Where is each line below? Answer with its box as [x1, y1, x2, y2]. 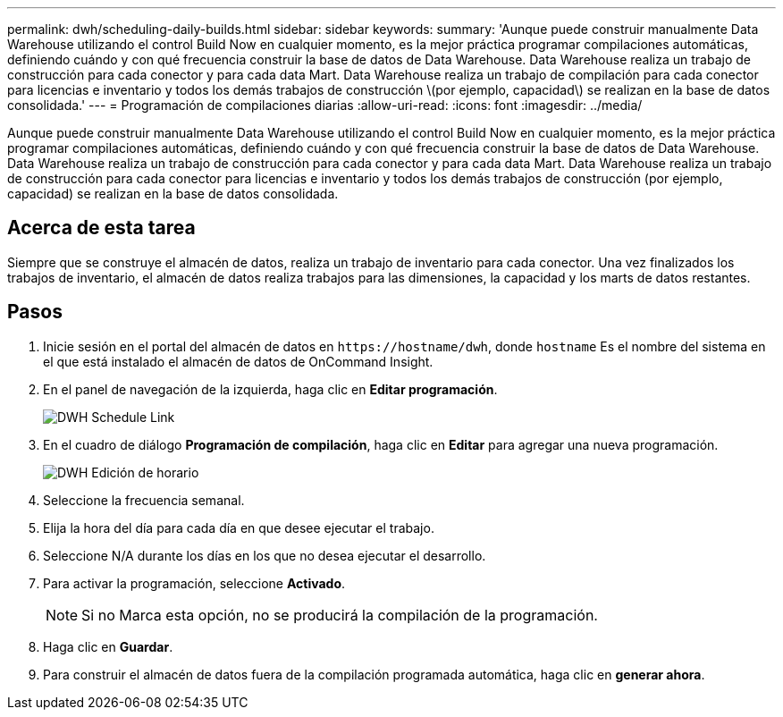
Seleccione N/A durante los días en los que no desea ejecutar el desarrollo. [43, 547, 486, 563]
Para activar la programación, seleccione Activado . [43, 575, 346, 591]
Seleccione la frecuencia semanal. [43, 492, 245, 508]
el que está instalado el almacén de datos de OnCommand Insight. [43, 353, 434, 369]
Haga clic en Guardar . [43, 638, 173, 654]
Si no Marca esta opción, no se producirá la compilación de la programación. [81, 605, 598, 624]
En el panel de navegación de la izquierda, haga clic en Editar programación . [43, 381, 498, 397]
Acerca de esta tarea [7, 216, 196, 240]
